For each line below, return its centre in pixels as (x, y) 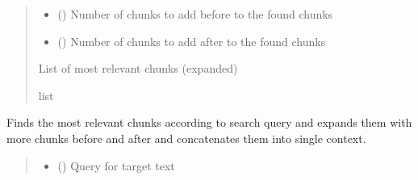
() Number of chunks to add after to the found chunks (192, 41)
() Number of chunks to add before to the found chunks (195, 14)
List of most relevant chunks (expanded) (138, 68)
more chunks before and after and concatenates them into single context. (186, 138)
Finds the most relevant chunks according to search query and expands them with (209, 122)
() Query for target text (116, 165)
